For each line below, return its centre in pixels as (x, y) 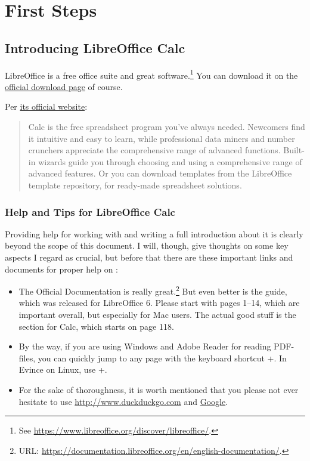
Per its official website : (46, 106)
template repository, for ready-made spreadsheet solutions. (135, 185)
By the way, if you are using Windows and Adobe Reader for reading (145, 346)
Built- (294, 150)
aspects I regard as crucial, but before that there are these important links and (149, 257)
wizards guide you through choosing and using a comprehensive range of (170, 161)
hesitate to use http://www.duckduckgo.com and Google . (123, 401)
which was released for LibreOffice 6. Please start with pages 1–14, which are (159, 303)
